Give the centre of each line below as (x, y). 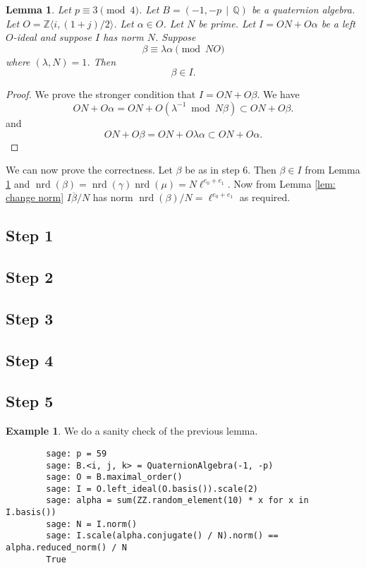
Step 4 (30, 359)
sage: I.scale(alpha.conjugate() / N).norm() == (162, 536)
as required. (265, 197)
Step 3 (30, 318)
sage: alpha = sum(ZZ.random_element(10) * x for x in (177, 501)
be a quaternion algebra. (303, 9)
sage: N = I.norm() (92, 524)
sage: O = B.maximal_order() (114, 477)
